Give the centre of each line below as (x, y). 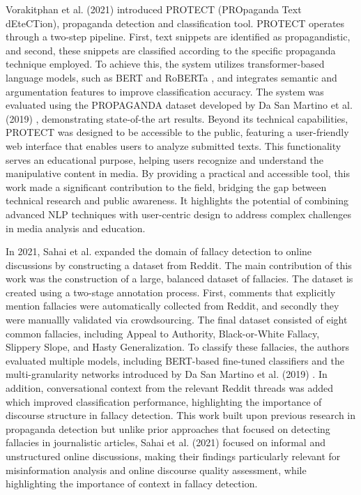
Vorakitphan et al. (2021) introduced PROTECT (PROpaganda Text (154, 9)
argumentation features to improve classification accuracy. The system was (165, 91)
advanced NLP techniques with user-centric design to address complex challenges (178, 214)
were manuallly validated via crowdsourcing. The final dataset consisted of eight (177, 320)
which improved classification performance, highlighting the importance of (164, 401)
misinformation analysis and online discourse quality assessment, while (156, 470)
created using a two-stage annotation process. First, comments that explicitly (171, 292)
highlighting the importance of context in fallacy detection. (132, 483)
